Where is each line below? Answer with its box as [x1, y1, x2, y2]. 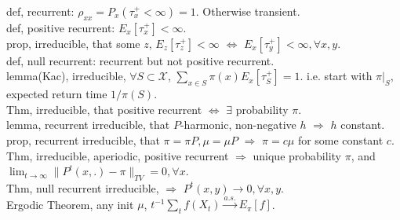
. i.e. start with [300, 68, 373, 84]
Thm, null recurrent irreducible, [6, 179, 159, 196]
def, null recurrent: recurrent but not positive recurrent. [6, 52, 275, 68]
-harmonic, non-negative [180, 116, 296, 133]
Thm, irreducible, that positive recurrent [6, 101, 202, 117]
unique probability [253, 147, 341, 163]
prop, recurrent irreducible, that [6, 131, 160, 148]
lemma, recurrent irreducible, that [6, 116, 170, 133]
